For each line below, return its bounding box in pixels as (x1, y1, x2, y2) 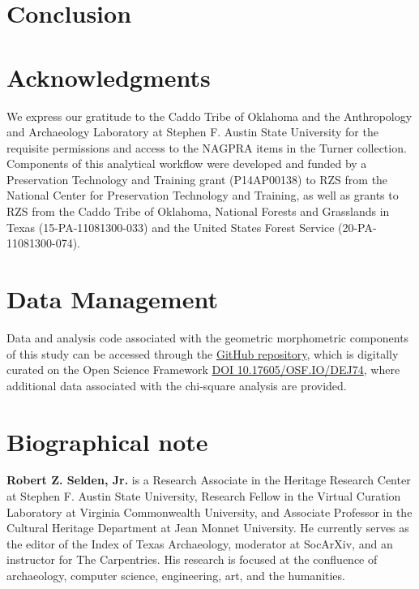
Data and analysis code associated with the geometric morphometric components (6, 329, 409, 346)
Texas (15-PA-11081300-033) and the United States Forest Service (6, 218, 335, 235)
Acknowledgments (6, 60, 211, 93)
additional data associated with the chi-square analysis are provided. (6, 376, 347, 393)
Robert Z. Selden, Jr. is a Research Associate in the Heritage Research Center (6, 471, 411, 488)
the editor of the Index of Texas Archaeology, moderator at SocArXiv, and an (6, 535, 393, 552)
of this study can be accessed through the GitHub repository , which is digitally (6, 345, 399, 362)
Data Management (6, 282, 218, 316)
